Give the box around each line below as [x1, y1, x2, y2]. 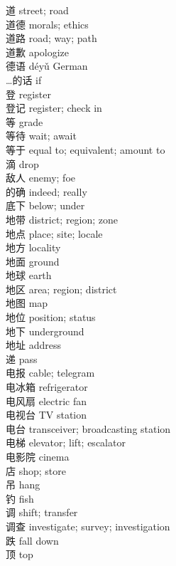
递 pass [6, 351, 38, 366]
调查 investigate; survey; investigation [6, 518, 170, 533]
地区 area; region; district [6, 281, 117, 296]
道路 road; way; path [6, 31, 97, 46]
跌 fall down [6, 533, 59, 547]
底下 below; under [6, 198, 85, 213]
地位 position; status [6, 310, 96, 325]
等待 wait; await [6, 128, 77, 143]
